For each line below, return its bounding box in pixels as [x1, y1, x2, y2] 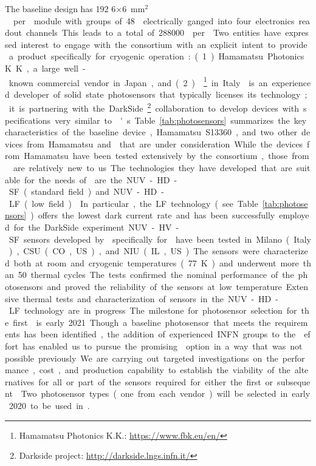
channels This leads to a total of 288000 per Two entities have [26, 26, 281, 39]
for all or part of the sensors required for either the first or [38, 375, 273, 388]
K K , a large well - [5, 61, 86, 74]
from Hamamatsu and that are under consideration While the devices [27, 137, 303, 150]
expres [285, 26, 309, 39]
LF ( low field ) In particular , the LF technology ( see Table [9, 197, 258, 209]
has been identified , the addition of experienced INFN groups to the [24, 328, 296, 340]
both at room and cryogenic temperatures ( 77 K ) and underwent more [13, 256, 299, 269]
